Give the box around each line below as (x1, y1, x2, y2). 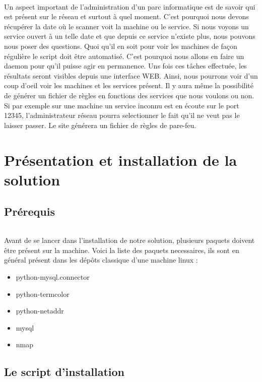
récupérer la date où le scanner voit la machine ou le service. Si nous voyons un (4, 21, 249, 31)
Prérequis (4, 204, 55, 219)
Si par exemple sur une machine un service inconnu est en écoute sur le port (4, 100, 239, 110)
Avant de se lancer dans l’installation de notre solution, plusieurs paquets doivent (4, 235, 255, 245)
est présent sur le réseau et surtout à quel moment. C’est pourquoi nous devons (4, 11, 249, 22)
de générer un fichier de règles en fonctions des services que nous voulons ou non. (4, 90, 254, 100)
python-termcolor (16, 288, 70, 299)
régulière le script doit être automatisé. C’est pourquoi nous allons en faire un (4, 50, 244, 61)
